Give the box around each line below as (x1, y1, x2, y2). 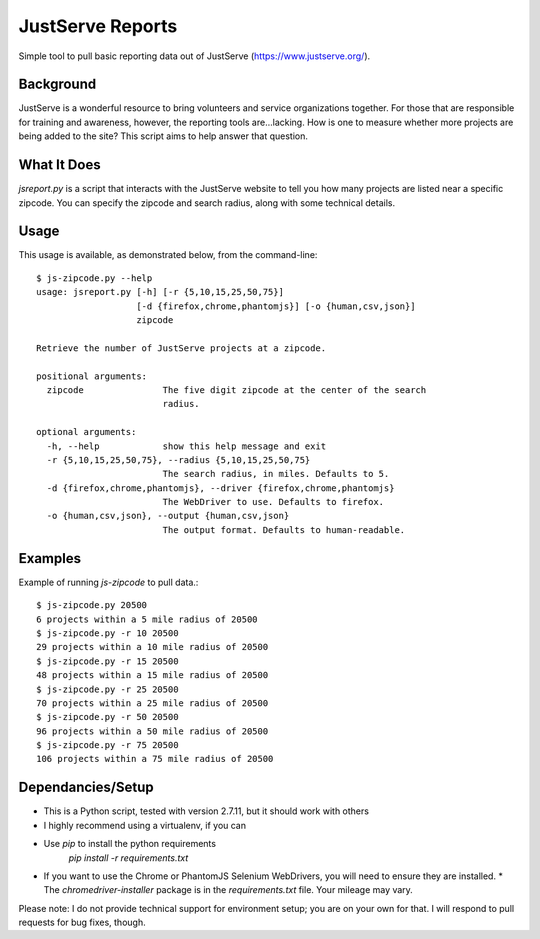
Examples (18, 550, 82, 567)
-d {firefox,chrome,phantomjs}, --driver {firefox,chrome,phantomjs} (46, 482, 395, 494)
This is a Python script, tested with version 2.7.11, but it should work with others (43, 805, 370, 817)
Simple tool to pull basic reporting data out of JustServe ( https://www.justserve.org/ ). (18, 50, 371, 62)
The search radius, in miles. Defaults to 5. (162, 468, 390, 480)
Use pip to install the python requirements (43, 838, 217, 850)
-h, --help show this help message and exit (46, 440, 327, 452)
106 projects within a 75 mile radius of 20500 (36, 753, 274, 765)
